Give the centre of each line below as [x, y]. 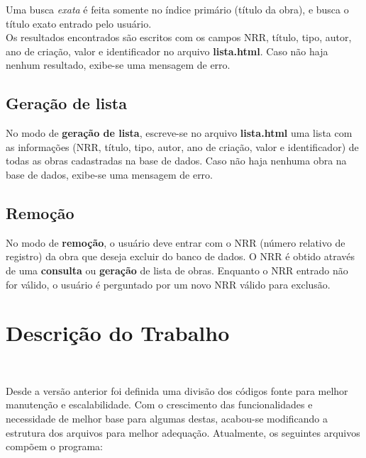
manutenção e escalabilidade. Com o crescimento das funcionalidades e [159, 404]
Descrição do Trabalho [118, 333]
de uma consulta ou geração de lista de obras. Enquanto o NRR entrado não [177, 270]
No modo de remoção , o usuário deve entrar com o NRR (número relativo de [176, 242]
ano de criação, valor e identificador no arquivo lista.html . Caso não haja [167, 51]
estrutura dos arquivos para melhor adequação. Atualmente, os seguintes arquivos [183, 432]
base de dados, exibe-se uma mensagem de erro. [109, 174]
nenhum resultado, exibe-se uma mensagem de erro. [118, 65]
